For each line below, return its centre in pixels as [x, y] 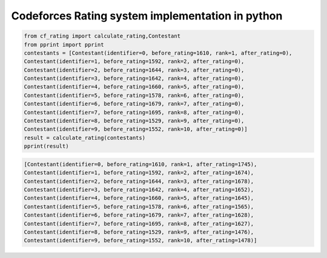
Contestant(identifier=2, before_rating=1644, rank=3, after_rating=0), [134, 70]
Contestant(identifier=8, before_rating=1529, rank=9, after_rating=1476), [139, 232]
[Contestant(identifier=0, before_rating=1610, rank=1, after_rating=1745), [140, 164]
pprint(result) [46, 146]
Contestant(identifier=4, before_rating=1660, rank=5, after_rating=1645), [139, 198]
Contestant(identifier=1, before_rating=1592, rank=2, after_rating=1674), [139, 173]
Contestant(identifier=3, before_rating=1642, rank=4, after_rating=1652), [139, 190]
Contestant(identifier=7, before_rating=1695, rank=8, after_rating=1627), [139, 223]
